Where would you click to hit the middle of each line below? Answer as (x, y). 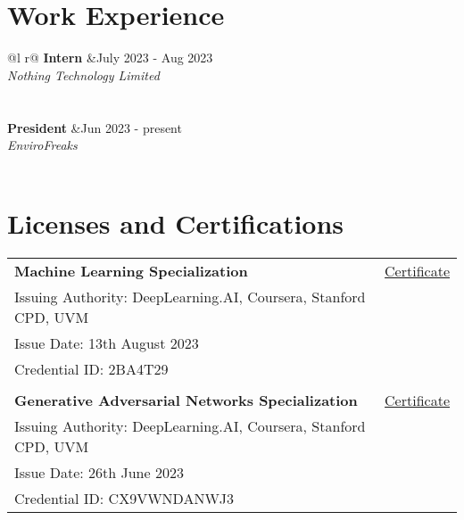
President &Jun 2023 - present (95, 127)
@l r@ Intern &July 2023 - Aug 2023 (110, 58)
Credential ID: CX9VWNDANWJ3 (124, 499)
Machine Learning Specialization (131, 271)
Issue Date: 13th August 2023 (107, 343)
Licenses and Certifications (176, 223)
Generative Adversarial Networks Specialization (186, 400)
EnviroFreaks (42, 145)
